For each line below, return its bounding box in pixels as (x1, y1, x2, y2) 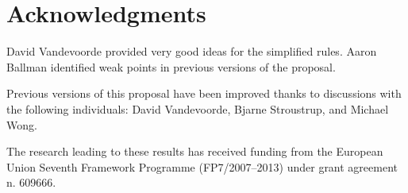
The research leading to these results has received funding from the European (6, 143, 383, 160)
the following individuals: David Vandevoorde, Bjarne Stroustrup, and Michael (6, 100, 389, 117)
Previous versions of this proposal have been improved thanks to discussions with (6, 85, 402, 102)
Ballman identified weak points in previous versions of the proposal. (6, 58, 336, 75)
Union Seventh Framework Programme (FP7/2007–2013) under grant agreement (6, 158, 398, 175)
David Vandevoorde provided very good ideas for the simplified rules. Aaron (6, 43, 377, 60)
